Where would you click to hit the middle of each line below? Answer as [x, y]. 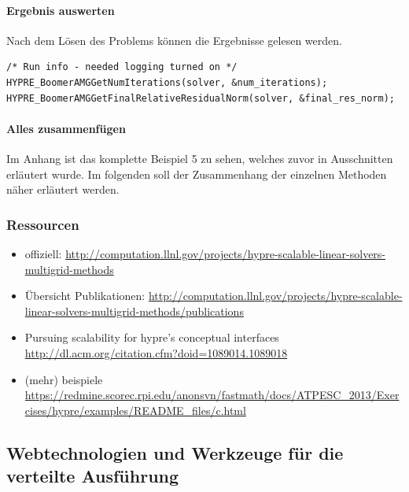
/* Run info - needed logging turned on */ [122, 67]
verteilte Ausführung [93, 476]
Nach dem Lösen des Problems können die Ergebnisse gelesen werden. [174, 40]
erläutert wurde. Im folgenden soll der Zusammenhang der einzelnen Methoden [197, 174]
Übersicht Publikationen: [85, 296]
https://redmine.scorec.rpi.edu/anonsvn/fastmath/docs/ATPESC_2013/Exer [212, 395]
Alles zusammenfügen [66, 128]
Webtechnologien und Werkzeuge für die [175, 452]
